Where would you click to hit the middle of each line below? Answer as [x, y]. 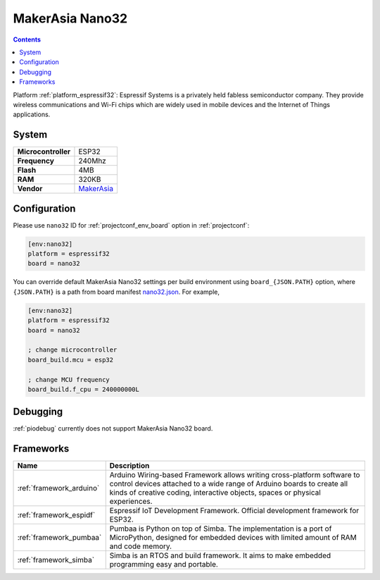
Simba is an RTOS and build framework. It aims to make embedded [220, 555]
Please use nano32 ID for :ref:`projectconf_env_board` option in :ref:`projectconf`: [131, 225]
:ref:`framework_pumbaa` [59, 538]
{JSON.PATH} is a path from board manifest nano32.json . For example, [116, 292]
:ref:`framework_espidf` [56, 515]
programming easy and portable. [164, 564]
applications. [32, 115]
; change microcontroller [72, 350]
